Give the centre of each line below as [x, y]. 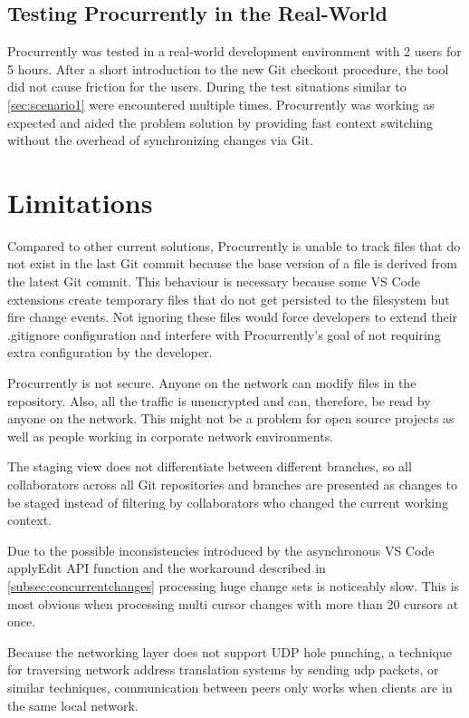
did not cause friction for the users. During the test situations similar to [207, 87]
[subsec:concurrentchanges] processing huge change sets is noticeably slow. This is [234, 585]
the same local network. [73, 705]
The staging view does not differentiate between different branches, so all [210, 466]
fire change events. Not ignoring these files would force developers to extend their [233, 317]
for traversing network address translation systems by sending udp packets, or [223, 669]
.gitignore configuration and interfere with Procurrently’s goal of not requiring [224, 334]
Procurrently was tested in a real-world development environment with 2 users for [234, 51]
